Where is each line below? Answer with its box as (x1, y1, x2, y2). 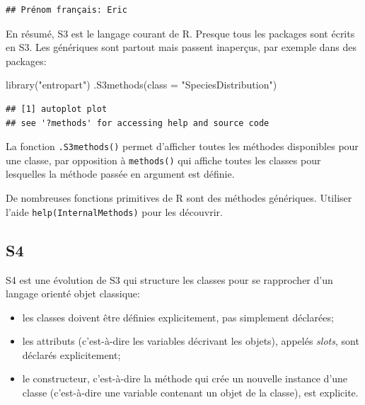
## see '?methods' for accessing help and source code (6, 118, 270, 128)
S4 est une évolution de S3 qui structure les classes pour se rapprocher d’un (6, 272, 333, 287)
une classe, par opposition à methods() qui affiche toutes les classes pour (6, 152, 321, 167)
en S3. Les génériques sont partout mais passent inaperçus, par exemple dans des (6, 40, 357, 55)
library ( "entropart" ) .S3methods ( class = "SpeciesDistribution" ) (6, 77, 277, 92)
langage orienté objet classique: (6, 286, 140, 301)
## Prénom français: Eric (6, 5, 127, 15)
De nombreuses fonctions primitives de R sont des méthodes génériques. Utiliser (6, 190, 352, 205)
